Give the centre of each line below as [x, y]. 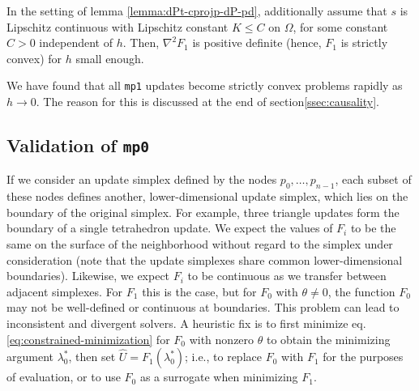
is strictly [364, 42]
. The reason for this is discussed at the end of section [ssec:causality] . [207, 102]
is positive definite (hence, [257, 42]
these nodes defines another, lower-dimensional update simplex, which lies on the [207, 196]
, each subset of [373, 179]
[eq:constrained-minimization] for [88, 339]
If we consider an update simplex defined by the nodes [142, 179]
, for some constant [340, 26]
